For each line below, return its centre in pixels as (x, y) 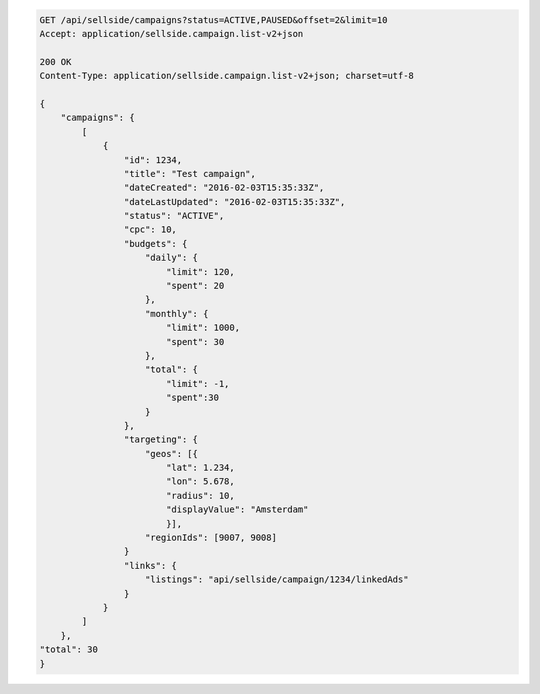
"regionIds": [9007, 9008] (211, 538)
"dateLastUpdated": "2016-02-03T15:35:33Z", (234, 201)
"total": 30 (69, 649)
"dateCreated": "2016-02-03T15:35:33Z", (224, 188)
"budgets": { (155, 243)
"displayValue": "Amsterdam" (237, 509)
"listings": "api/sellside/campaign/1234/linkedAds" (277, 579)
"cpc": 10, (150, 229)
